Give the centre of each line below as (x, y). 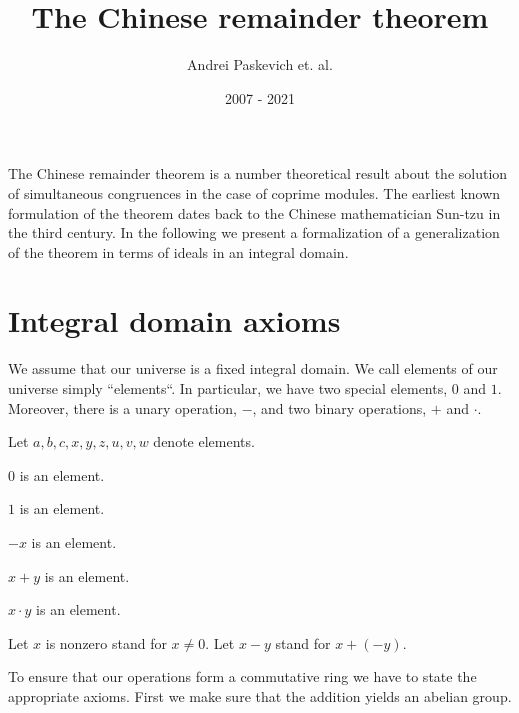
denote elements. (204, 441)
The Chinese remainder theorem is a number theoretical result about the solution (258, 173)
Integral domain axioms (174, 320)
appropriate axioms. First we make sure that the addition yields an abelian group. (260, 695)
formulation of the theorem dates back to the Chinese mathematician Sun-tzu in (254, 212)
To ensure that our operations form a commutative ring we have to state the (242, 676)
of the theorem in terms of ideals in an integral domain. (178, 251)
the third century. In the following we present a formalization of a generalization (254, 232)
